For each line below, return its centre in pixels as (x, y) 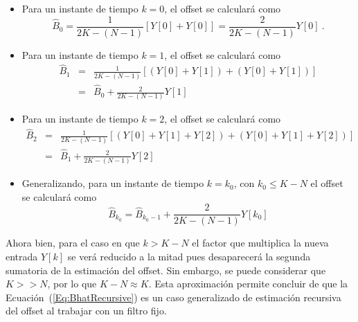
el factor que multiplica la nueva (260, 243)
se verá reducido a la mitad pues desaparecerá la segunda (189, 256)
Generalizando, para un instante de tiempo (113, 183)
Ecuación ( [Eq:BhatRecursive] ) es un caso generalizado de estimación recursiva (173, 297)
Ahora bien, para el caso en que (73, 243)
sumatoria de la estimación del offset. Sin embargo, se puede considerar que (166, 270)
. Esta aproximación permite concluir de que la (248, 284)
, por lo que (72, 284)
